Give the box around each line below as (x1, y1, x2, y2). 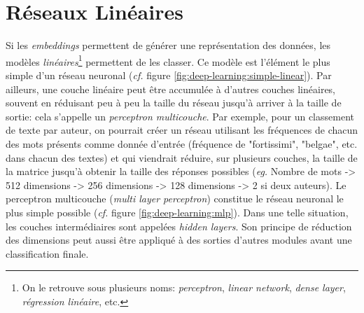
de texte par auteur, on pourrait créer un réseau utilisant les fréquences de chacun (6, 123, 358, 137)
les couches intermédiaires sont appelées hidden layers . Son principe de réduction (6, 218, 352, 233)
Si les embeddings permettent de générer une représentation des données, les (6, 38, 331, 53)
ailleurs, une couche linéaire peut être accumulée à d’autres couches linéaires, (6, 81, 336, 96)
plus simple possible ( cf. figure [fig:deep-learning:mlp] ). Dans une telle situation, (6, 204, 349, 219)
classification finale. (6, 246, 89, 260)
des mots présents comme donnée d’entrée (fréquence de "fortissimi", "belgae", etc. (6, 136, 358, 151)
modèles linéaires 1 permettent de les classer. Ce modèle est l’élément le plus (6, 52, 330, 69)
